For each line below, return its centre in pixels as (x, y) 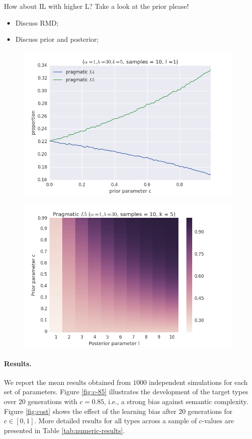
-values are (218, 421)
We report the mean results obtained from (67, 382)
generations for (210, 411)
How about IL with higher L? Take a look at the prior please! (97, 6)
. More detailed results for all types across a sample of (116, 421)
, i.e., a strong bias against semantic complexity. (176, 401)
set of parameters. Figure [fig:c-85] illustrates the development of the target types (126, 392)
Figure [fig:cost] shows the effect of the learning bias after (90, 411)
